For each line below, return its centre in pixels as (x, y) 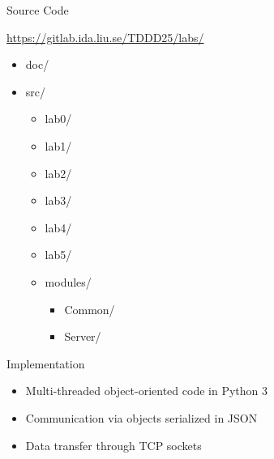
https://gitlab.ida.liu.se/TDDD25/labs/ (105, 37)
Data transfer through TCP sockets (113, 445)
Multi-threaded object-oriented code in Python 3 (146, 391)
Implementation (46, 363)
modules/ (68, 281)
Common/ (90, 309)
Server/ (83, 336)
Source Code (38, 10)
